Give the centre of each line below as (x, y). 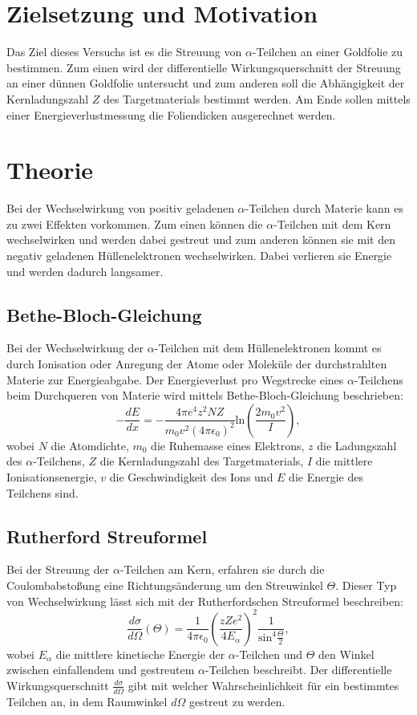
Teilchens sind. (43, 492)
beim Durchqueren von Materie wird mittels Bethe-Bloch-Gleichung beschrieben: (205, 395)
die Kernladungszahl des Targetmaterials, (202, 461)
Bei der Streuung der (58, 569)
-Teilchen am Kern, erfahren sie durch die (222, 569)
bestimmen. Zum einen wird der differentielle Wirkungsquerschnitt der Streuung (204, 67)
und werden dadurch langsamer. (85, 271)
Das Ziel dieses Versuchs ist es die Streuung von (124, 52)
